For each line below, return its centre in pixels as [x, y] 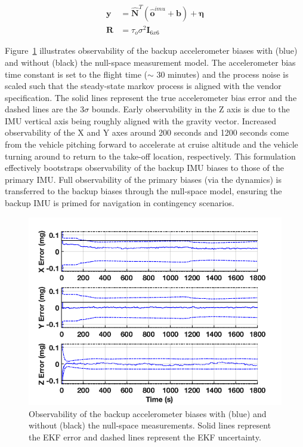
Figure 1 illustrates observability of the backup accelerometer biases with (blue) [151, 50]
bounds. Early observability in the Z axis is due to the [191, 109]
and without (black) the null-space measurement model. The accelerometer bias [150, 62]
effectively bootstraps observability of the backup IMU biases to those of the [144, 168]
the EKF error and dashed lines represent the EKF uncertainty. [145, 437]
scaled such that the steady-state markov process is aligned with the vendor [143, 86]
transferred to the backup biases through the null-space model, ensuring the [143, 191]
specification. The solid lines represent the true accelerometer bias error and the [151, 97]
